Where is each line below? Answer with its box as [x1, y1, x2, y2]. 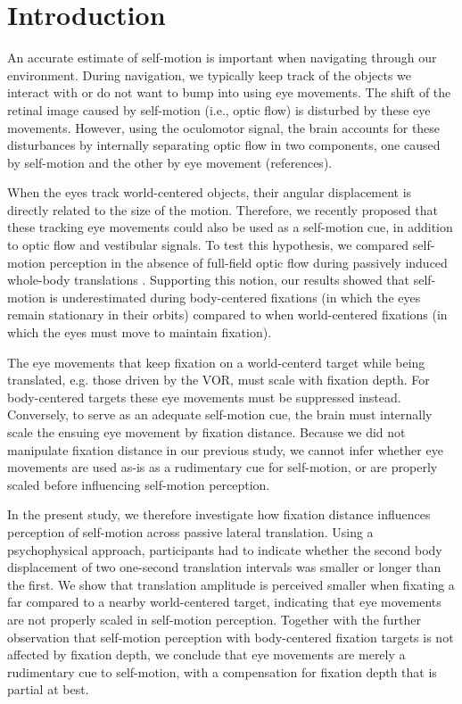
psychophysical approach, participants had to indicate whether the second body [7, 540, 442, 559]
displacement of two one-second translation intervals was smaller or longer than [7, 558, 441, 576]
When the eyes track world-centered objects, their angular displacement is [7, 183, 412, 202]
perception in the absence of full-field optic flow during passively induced [49, 253, 448, 271]
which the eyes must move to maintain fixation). [7, 323, 272, 342]
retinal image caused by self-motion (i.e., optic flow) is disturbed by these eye [7, 100, 431, 119]
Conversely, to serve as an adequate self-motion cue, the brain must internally [7, 405, 433, 424]
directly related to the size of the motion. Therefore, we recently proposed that [7, 200, 438, 219]
